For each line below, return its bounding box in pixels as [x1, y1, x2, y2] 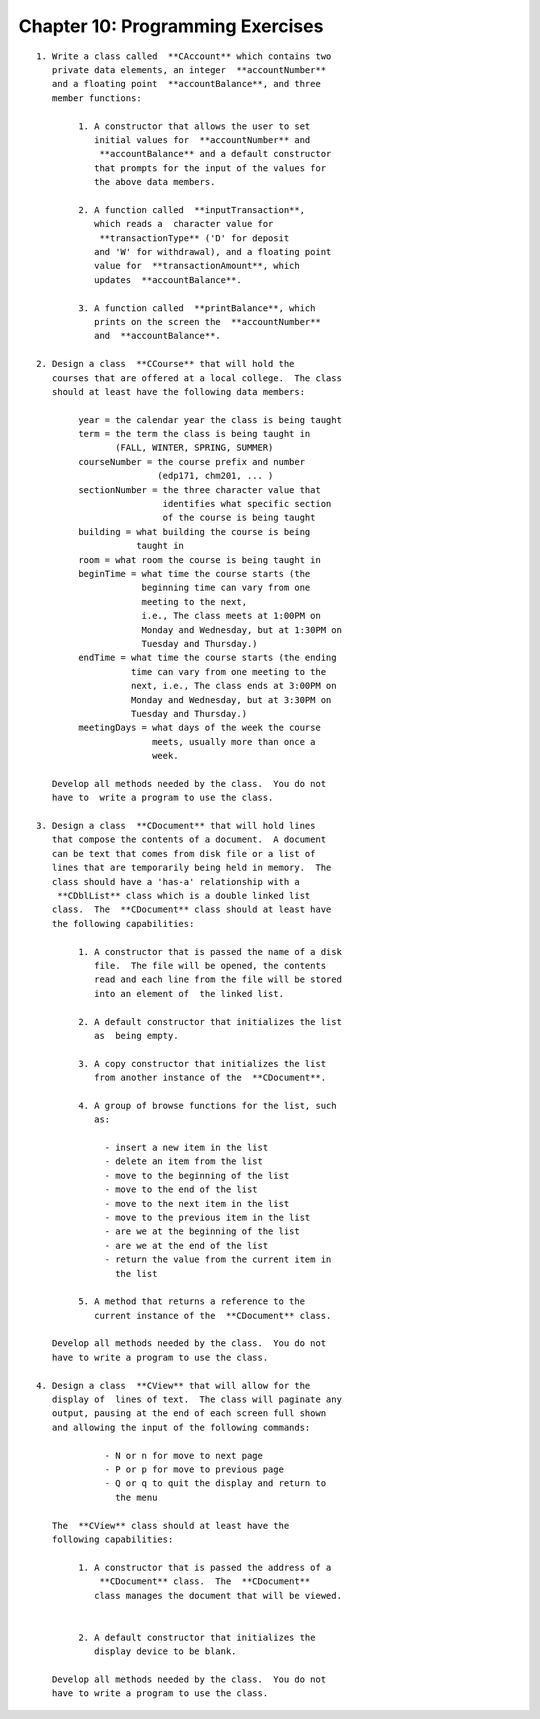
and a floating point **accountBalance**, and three [51, 78, 322, 90]
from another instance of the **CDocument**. [93, 1072, 327, 1084]
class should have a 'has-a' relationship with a [51, 876, 300, 887]
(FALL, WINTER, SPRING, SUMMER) [115, 442, 274, 454]
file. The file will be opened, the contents [93, 960, 327, 971]
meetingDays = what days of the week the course [78, 722, 322, 734]
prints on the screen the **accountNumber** [93, 316, 322, 327]
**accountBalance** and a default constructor [99, 148, 332, 160]
